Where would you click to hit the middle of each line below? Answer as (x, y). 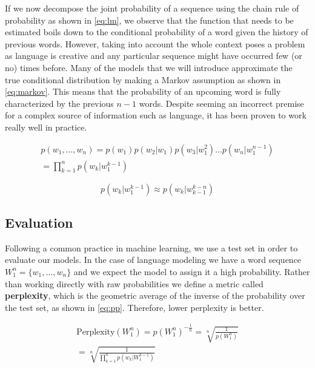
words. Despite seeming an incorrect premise (221, 103)
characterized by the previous (59, 103)
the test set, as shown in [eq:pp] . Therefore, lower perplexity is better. (134, 307)
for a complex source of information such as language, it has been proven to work (156, 115)
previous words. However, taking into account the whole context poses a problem (155, 43)
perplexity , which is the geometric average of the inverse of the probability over (155, 295)
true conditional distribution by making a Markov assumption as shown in (143, 79)
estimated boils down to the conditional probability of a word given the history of (157, 32)
